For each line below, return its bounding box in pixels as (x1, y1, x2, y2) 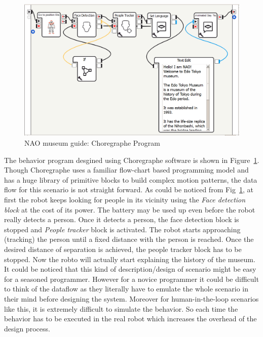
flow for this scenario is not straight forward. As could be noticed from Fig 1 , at (4, 184, 253, 195)
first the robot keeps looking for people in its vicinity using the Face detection (4, 194, 246, 204)
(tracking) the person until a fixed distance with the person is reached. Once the (4, 234, 254, 244)
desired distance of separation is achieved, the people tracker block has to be (4, 243, 242, 254)
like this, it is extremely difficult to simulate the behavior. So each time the (4, 303, 238, 314)
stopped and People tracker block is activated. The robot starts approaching (4, 224, 241, 234)
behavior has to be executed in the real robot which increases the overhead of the (4, 313, 257, 324)
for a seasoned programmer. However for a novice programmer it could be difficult (4, 273, 259, 284)
